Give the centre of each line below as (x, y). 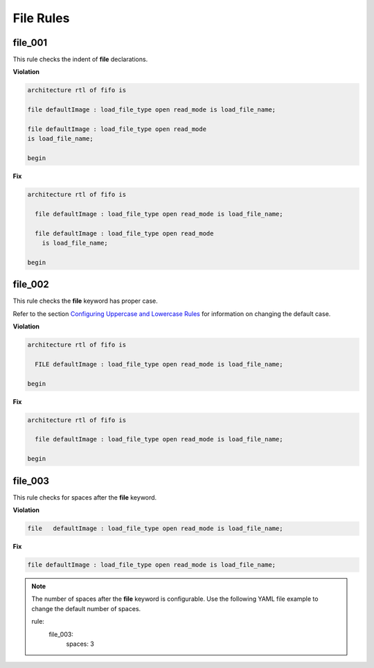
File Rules (41, 18)
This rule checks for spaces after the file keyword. (85, 497)
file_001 (30, 43)
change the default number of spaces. (86, 608)
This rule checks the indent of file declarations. (80, 60)
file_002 (31, 284)
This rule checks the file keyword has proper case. (86, 301)
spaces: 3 (80, 644)
